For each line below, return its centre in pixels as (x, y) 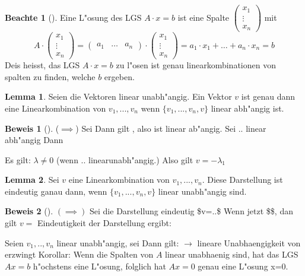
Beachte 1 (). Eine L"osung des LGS (73, 17)
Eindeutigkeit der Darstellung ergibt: (104, 223)
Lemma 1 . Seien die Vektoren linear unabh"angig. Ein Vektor (118, 96)
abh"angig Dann (34, 140)
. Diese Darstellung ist (242, 180)
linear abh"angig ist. (247, 108)
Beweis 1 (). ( (32, 128)
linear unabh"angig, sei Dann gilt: (118, 242)
